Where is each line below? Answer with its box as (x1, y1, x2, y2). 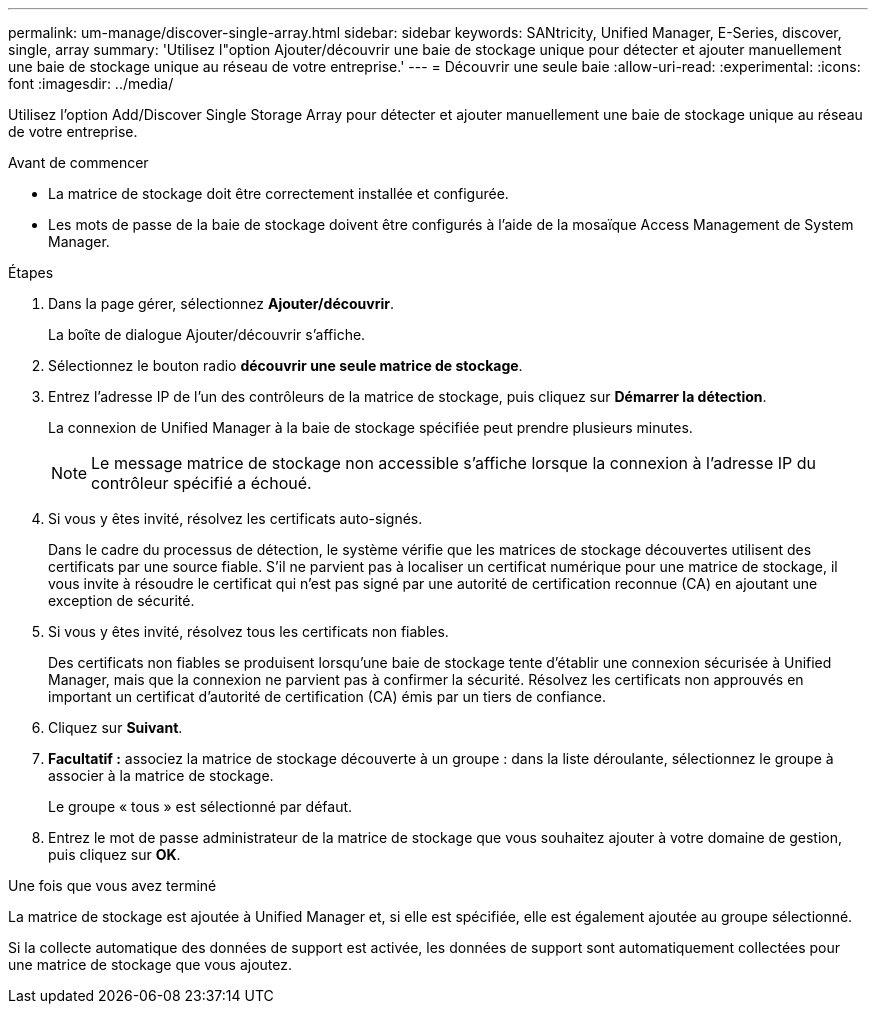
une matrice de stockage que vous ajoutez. (8, 956, 293, 973)
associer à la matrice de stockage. (48, 767, 274, 784)
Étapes (8, 264, 54, 281)
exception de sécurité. (48, 592, 195, 609)
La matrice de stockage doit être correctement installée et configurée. (48, 185, 509, 202)
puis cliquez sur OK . (48, 846, 181, 863)
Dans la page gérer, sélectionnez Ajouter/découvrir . (48, 295, 394, 312)
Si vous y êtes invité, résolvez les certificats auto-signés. (48, 510, 423, 527)
